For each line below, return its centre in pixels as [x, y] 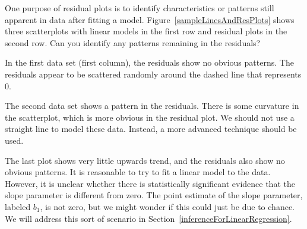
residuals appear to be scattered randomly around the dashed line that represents [153, 74]
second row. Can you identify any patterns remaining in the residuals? [133, 42]
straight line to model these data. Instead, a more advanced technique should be [151, 129]
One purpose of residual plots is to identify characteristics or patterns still [140, 8]
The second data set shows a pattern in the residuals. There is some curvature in [152, 106]
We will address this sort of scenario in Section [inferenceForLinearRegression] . [148, 218]
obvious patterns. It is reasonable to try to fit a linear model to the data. [138, 172]
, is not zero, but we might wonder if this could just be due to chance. [167, 206]
